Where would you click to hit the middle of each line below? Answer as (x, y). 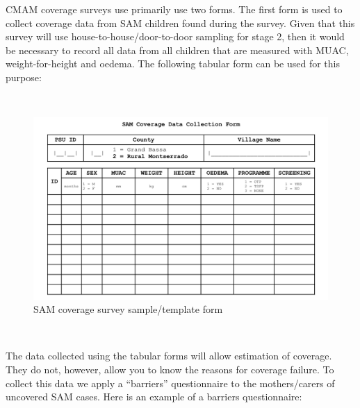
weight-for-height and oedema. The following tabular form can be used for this (173, 63)
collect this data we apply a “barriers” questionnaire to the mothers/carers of (170, 383)
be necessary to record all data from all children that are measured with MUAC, (177, 50)
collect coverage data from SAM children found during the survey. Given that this (180, 23)
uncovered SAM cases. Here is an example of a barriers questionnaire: (154, 397)
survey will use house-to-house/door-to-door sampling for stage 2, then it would (175, 36)
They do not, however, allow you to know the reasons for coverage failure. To (170, 369)
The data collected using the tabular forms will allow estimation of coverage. (169, 356)
